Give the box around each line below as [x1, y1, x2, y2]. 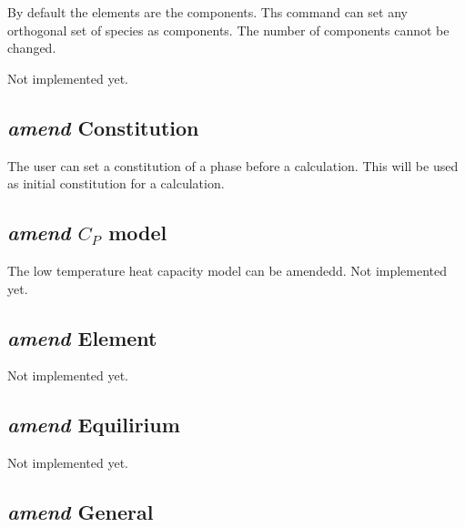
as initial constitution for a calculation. [7, 174, 225, 193]
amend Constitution [7, 113, 199, 141]
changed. [7, 38, 56, 57]
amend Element [7, 323, 157, 351]
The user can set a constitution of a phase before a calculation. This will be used [7, 156, 459, 175]
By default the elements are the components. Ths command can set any [7, 3, 408, 21]
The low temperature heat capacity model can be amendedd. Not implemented [7, 260, 448, 279]
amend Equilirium [7, 410, 180, 439]
